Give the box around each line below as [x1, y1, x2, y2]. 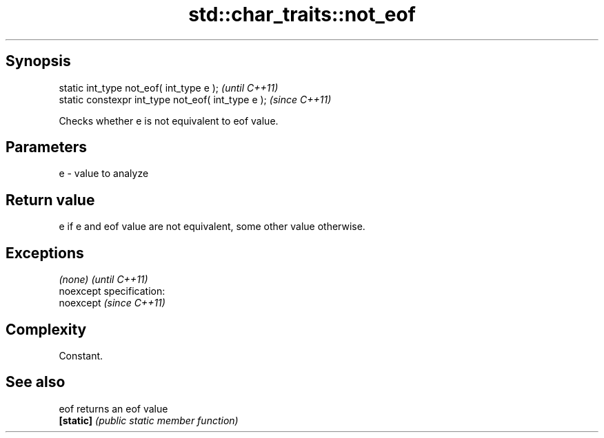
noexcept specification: [59, 285, 165, 298]
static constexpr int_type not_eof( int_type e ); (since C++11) [59, 93, 332, 105]
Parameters [6, 138, 87, 156]
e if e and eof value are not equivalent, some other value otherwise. [59, 220, 365, 233]
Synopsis [6, 52, 71, 70]
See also [6, 373, 66, 391]
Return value [6, 191, 95, 209]
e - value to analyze [59, 167, 149, 180]
